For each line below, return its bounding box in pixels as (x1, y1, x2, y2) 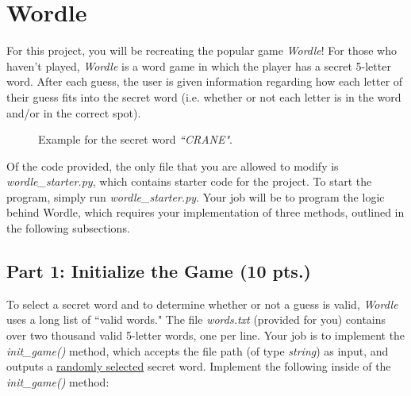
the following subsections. (6, 220, 130, 236)
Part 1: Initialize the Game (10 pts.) (6, 259, 311, 283)
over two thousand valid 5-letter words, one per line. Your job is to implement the (6, 327, 405, 344)
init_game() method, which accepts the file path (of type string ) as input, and (6, 342, 389, 359)
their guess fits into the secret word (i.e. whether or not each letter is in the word (6, 88, 401, 105)
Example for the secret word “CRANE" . (38, 131, 232, 148)
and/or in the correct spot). (6, 104, 141, 121)
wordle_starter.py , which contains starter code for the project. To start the (6, 173, 372, 190)
